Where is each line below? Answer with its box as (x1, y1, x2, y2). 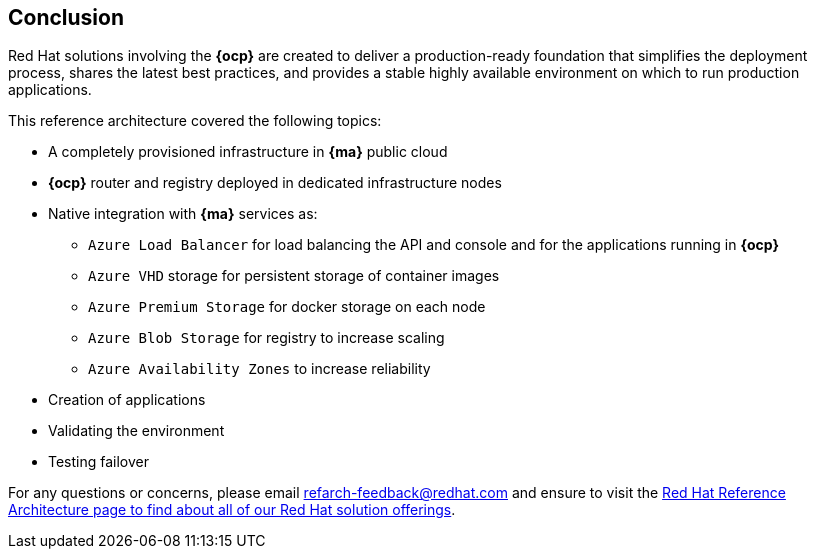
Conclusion (8, 5, 125, 30)
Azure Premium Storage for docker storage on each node (88, 298, 486, 316)
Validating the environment (48, 422, 225, 440)
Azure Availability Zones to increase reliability (88, 360, 431, 378)
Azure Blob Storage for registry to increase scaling (88, 329, 445, 347)
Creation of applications (48, 391, 206, 409)
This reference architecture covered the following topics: (8, 112, 382, 130)
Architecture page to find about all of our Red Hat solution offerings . (8, 501, 456, 519)
